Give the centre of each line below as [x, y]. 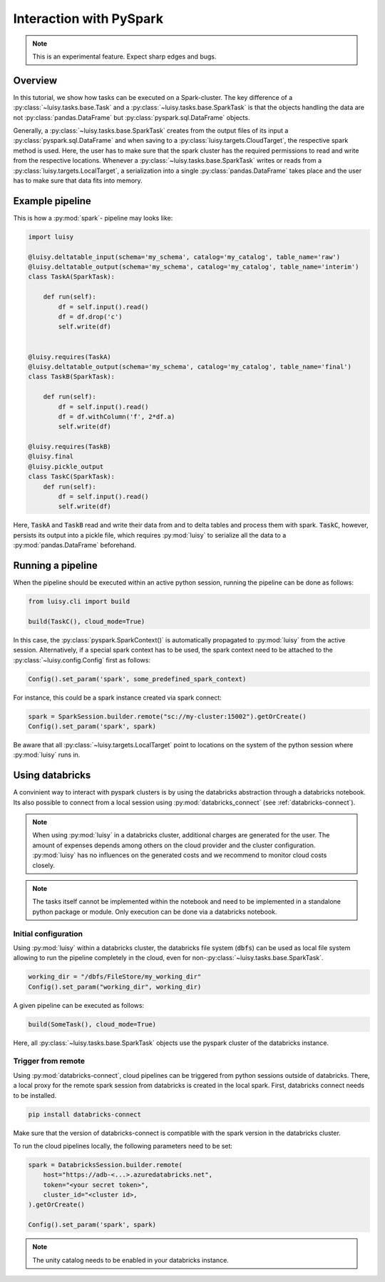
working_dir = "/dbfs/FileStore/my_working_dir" [115, 977]
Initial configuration [48, 934]
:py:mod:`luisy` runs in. [47, 755]
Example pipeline [52, 201]
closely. [44, 865]
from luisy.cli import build [79, 602]
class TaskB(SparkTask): [72, 377]
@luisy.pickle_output [66, 466]
